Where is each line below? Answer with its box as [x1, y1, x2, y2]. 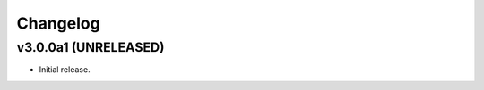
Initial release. [39, 64, 91, 75]
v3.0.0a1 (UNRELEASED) [16, 39, 165, 55]
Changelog [16, 13, 100, 33]
